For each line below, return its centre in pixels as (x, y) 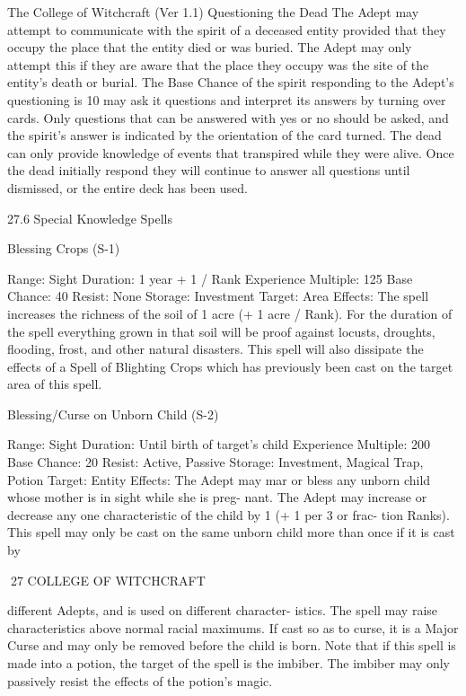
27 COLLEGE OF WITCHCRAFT (108, 580)
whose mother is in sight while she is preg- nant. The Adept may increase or (217, 497)
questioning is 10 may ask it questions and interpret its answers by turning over (227, 99)
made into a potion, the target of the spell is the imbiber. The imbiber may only (229, 663)
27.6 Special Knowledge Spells (90, 218)
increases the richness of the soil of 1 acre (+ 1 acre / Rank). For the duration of (230, 313)
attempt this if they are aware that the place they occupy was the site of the (218, 64)
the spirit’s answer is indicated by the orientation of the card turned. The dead (224, 135)
